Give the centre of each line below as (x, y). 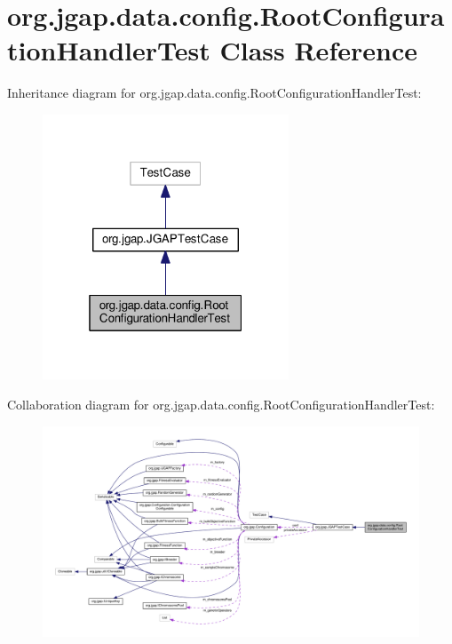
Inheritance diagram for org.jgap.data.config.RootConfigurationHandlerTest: (214, 93)
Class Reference (318, 50)
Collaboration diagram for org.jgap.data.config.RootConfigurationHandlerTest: (221, 404)
